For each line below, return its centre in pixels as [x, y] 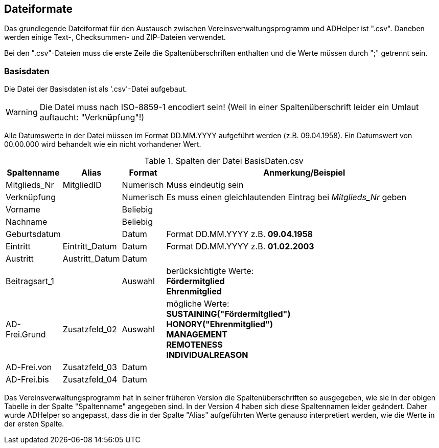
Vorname [23, 210]
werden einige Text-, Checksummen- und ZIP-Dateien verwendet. [115, 37]
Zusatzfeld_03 [90, 367]
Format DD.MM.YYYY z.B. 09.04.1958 [239, 234]
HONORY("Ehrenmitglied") [220, 324]
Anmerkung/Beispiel [304, 173]
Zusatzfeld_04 [90, 380]
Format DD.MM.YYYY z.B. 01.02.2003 [240, 247]
